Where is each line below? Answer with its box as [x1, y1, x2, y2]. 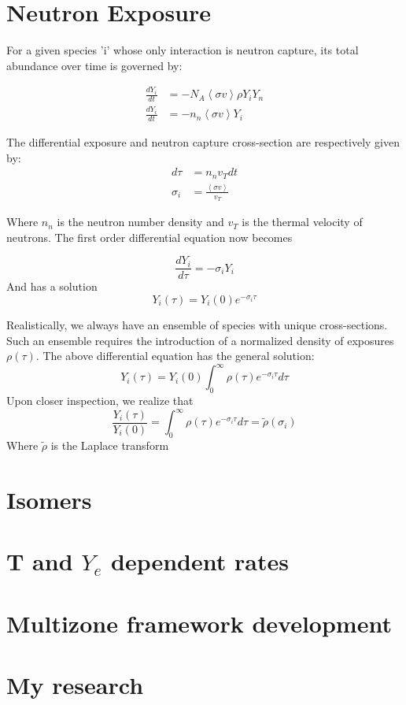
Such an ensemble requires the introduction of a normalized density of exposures [6, 332, 394, 348]
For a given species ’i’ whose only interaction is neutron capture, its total [6, 42, 359, 58]
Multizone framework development [6, 607, 392, 639]
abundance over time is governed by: [6, 57, 183, 73]
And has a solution [6, 278, 98, 295]
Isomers [6, 483, 92, 515]
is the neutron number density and [57, 213, 224, 230]
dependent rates [111, 545, 289, 577]
